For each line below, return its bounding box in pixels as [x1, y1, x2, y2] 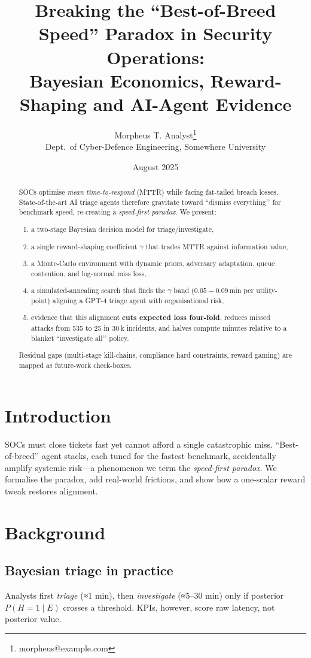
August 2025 [132, 160, 179, 173]
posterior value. [5, 612, 62, 625]
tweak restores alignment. [5, 484, 98, 497]
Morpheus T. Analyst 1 [114, 126, 197, 141]
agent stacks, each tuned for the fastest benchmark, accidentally [41, 449, 276, 462]
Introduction [5, 403, 111, 427]
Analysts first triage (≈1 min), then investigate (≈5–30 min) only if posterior [5, 589, 284, 602]
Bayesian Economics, [29, 68, 205, 92]
